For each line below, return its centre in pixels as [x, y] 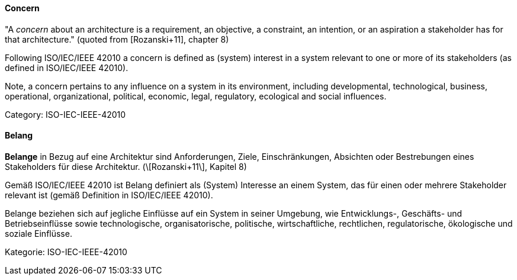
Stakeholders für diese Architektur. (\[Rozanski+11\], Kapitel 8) [126, 166]
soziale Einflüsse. [38, 233]
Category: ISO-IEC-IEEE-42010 [65, 114]
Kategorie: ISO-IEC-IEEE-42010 [66, 252]
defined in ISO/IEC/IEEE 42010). [67, 67]
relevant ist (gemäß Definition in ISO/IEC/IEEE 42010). [109, 195]
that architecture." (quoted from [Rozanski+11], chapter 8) [117, 39]
